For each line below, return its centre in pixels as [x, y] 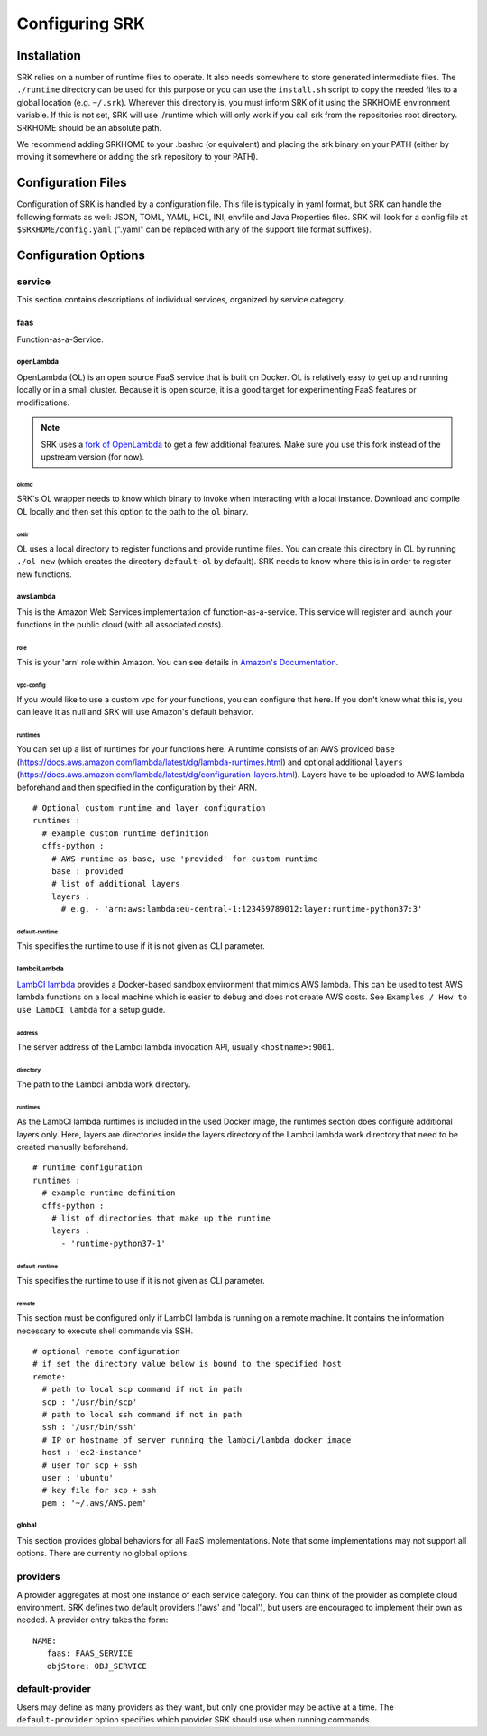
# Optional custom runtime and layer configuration [149, 808]
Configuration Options [81, 255]
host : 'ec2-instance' [92, 1453]
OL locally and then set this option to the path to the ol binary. [133, 511]
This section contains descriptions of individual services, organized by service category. [181, 300]
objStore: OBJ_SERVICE [97, 1666]
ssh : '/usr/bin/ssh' [90, 1427]
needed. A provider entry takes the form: [92, 1620]
